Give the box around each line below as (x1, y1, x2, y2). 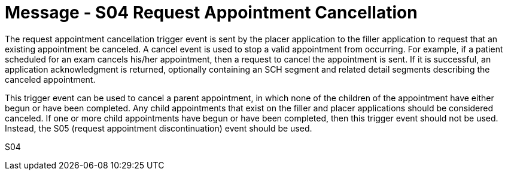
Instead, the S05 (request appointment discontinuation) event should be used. (5, 123, 312, 133)
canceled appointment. (5, 74, 96, 85)
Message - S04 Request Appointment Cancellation (5, 2, 418, 23)
